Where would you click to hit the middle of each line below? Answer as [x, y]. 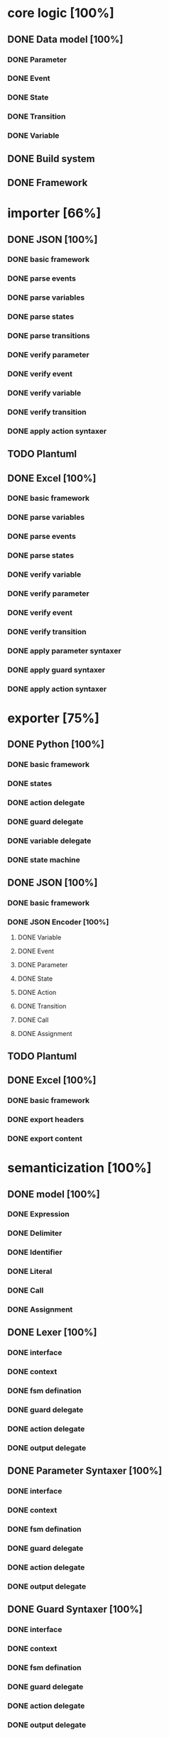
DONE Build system [51, 159]
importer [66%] [54, 213]
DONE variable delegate [49, 841]
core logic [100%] [61, 13]
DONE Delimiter [35, 1234]
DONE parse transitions [49, 336]
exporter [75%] [53, 718]
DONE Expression [38, 1214]
